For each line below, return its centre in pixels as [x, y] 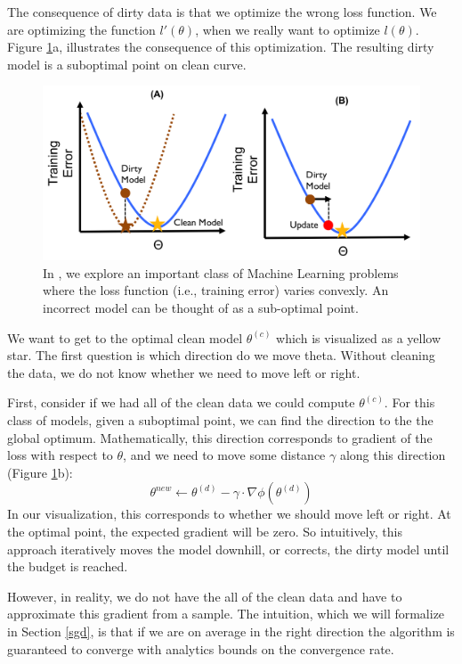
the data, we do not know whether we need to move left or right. [184, 372]
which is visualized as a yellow [359, 337]
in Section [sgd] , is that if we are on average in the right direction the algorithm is [231, 631]
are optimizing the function [81, 29]
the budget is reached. [68, 566]
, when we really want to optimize [288, 29]
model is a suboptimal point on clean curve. [127, 64]
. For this [409, 402]
